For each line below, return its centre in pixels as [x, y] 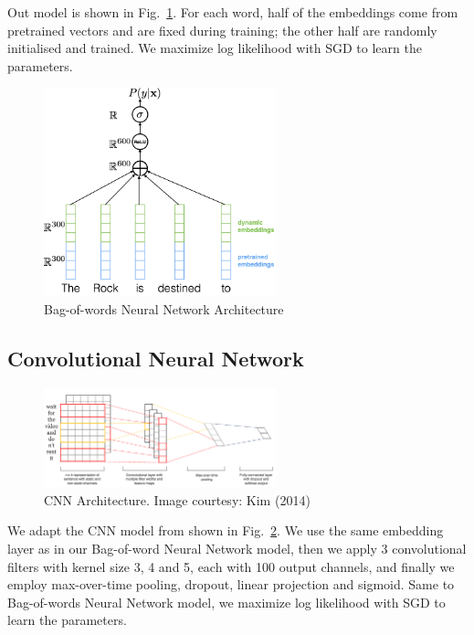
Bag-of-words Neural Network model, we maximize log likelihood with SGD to [226, 602]
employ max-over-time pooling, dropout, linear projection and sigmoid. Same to [231, 584]
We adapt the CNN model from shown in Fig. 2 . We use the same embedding [226, 530]
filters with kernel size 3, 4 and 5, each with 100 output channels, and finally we [231, 566]
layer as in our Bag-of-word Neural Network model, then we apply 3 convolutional [237, 548]
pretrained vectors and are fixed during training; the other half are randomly [222, 30]
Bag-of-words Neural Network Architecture [164, 308]
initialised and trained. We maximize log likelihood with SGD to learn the [215, 48]
